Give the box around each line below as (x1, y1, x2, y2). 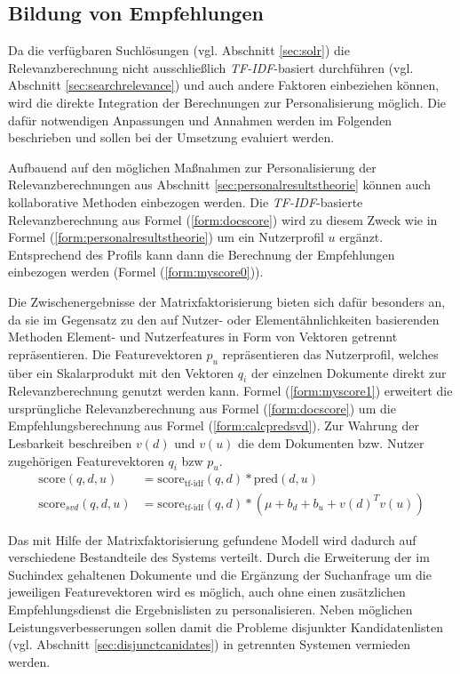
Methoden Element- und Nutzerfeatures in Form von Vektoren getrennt (8, 327, 398, 346)
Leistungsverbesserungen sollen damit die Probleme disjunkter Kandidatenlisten (8, 617, 443, 636)
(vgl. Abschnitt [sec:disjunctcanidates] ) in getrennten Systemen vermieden (8, 635, 411, 654)
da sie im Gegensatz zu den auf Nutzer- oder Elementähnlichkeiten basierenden (8, 309, 440, 328)
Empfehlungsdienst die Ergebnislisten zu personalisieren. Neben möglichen (8, 599, 413, 618)
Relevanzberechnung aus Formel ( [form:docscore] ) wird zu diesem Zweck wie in (8, 210, 438, 229)
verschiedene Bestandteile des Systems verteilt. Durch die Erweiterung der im (8, 548, 430, 566)
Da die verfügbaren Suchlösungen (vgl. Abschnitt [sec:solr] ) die (8, 41, 350, 60)
